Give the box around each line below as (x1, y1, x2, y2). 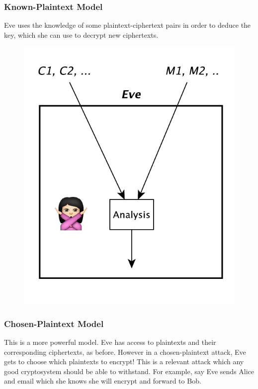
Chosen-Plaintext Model (4, 317, 104, 329)
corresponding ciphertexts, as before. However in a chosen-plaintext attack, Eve (4, 346, 246, 357)
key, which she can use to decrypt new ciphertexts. (4, 29, 159, 40)
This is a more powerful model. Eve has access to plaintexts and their (4, 337, 216, 347)
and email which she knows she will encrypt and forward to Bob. (4, 376, 201, 386)
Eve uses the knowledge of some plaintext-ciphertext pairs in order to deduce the (4, 20, 251, 30)
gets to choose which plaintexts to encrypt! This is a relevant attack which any (4, 356, 244, 367)
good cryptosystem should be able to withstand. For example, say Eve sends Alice (4, 366, 255, 376)
